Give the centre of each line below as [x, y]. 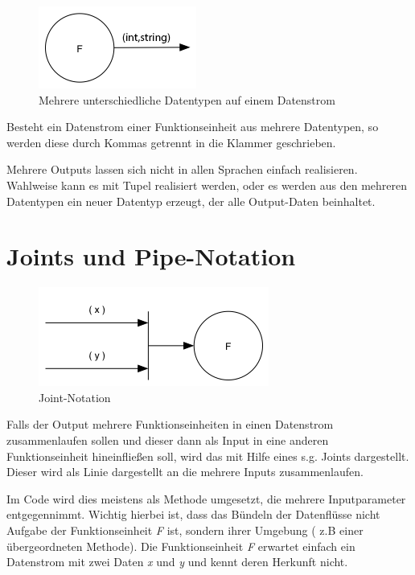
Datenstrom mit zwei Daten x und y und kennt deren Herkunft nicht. [177, 562]
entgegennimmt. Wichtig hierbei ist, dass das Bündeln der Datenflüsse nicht [193, 514]
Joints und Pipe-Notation [151, 256]
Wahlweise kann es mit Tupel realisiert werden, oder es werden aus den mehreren [207, 185]
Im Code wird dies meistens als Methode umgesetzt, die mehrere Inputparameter [206, 498]
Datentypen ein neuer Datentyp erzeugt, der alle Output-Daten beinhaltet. [191, 201]
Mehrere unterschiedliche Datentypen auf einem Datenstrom [187, 99]
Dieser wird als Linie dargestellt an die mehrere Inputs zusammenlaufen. [185, 472]
